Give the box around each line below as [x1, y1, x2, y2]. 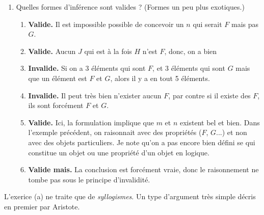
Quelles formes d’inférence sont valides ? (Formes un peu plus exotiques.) [16, 2, 245, 12]
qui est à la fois [84, 45, 132, 56]
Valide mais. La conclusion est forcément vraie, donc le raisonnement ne [28, 164, 259, 175]
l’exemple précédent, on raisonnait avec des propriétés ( [28, 127, 202, 138]
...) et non [216, 127, 247, 138]
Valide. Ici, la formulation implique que [28, 117, 154, 127]
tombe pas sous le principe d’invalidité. [28, 174, 150, 184]
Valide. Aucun [28, 45, 76, 56]
